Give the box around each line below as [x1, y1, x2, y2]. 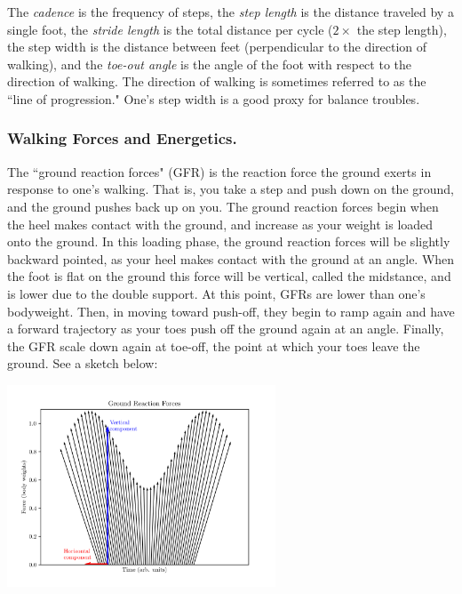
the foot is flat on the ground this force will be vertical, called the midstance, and [7, 267, 451, 285]
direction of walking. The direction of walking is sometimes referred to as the [7, 72, 426, 91]
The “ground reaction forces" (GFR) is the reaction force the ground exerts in [7, 162, 432, 181]
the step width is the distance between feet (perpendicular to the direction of [7, 37, 427, 56]
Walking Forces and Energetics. [7, 127, 237, 149]
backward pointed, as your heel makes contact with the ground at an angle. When [7, 249, 455, 268]
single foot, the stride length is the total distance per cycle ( [7, 20, 333, 38]
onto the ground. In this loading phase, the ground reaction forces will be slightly [7, 232, 450, 251]
